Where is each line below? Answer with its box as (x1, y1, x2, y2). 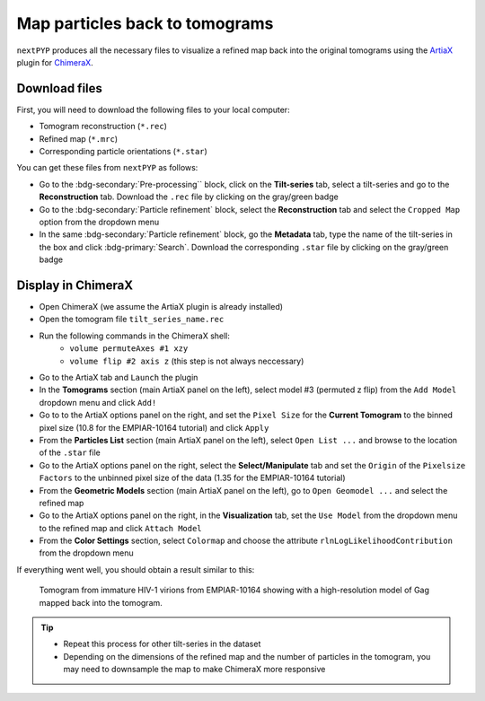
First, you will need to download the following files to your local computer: (16, 104, 291, 115)
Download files (16, 81, 103, 96)
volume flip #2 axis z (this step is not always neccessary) (69, 355, 304, 366)
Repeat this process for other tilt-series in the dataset (63, 638, 261, 650)
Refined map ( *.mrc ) (39, 133, 119, 144)
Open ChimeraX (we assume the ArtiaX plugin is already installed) (39, 302, 283, 312)
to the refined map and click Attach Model (39, 522, 202, 533)
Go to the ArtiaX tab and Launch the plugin (39, 372, 198, 382)
